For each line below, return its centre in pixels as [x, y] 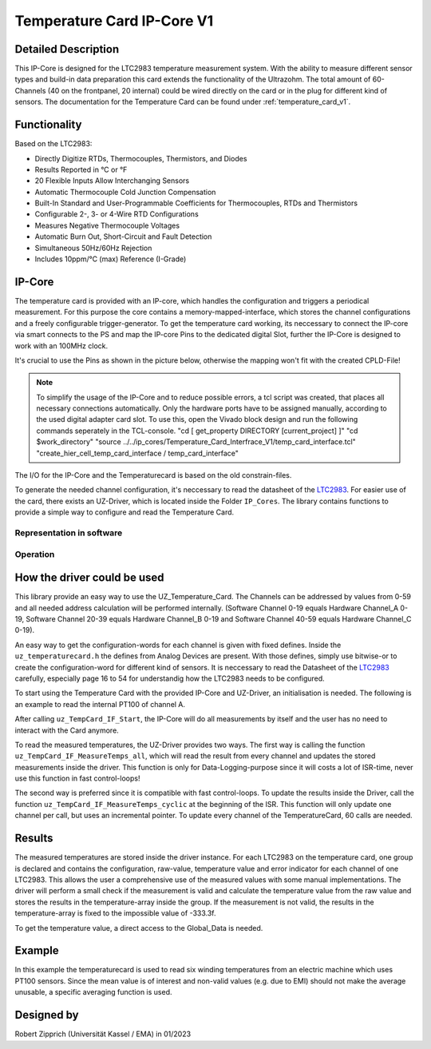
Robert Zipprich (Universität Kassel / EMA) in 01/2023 [103, 1034]
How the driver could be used [89, 578]
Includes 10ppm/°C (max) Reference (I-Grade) [111, 259]
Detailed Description [67, 49]
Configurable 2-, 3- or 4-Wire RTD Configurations [117, 214]
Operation [35, 554]
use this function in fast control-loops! [77, 778]
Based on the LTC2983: [53, 144]
